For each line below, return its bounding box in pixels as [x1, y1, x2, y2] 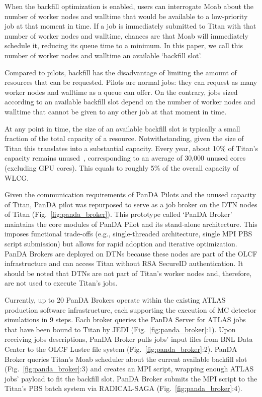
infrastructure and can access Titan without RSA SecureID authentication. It [5, 258, 243, 269]
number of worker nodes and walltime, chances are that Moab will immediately [5, 30, 248, 41]
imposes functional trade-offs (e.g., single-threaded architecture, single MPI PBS [5, 228, 252, 239]
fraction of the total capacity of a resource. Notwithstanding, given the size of [5, 133, 244, 144]
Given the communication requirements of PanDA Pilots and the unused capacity [5, 189, 256, 200]
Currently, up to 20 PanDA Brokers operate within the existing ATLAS [5, 295, 226, 305]
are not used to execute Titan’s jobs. [5, 278, 118, 288]
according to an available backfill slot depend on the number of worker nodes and [5, 96, 255, 107]
